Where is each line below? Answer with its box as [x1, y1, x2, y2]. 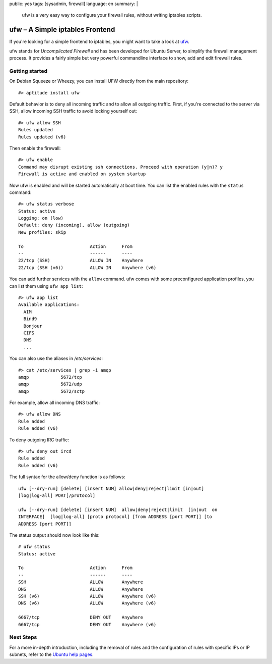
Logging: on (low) [18, 215, 64, 221]
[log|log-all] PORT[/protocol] [18, 492, 96, 498]
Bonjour [23, 323, 42, 329]
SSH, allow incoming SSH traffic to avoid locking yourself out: [9, 108, 138, 114]
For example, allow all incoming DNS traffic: [9, 399, 100, 406]
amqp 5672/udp [18, 381, 83, 387]
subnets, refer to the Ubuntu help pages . [9, 651, 94, 657]
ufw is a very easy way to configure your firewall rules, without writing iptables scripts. [22, 12, 202, 18]
